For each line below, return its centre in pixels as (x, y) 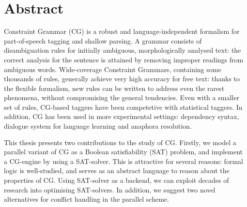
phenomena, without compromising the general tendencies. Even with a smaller (122, 97)
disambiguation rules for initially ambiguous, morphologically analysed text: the (123, 50)
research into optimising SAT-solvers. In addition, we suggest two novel (110, 189)
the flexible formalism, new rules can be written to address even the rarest (114, 88)
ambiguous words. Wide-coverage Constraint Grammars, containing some (113, 69)
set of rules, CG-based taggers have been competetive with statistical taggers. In (123, 107)
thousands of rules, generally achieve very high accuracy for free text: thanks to (122, 79)
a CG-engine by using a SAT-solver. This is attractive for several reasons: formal (123, 161)
